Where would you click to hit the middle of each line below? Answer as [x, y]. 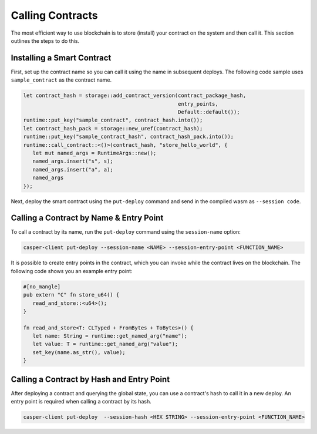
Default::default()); [209, 112]
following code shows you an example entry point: [72, 271]
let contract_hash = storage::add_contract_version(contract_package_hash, [135, 96]
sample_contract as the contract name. [61, 80]
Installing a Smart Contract [61, 58]
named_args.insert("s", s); [73, 161]
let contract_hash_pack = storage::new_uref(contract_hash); [113, 128]
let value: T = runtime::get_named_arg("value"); [105, 344]
